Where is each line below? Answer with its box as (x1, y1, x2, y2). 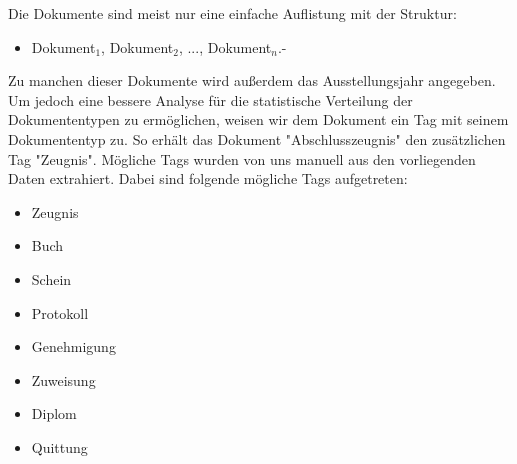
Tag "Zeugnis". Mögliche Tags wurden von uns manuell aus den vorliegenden (8, 148, 476, 169)
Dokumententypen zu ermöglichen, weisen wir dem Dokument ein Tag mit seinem (8, 109, 509, 130)
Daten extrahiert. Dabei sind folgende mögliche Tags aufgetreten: (8, 168, 408, 189)
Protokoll (31, 302, 89, 323)
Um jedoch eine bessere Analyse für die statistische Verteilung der (8, 89, 413, 110)
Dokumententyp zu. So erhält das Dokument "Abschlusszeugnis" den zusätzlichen (8, 128, 506, 149)
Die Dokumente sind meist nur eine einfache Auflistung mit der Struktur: (8, 3, 457, 23)
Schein (31, 268, 72, 289)
